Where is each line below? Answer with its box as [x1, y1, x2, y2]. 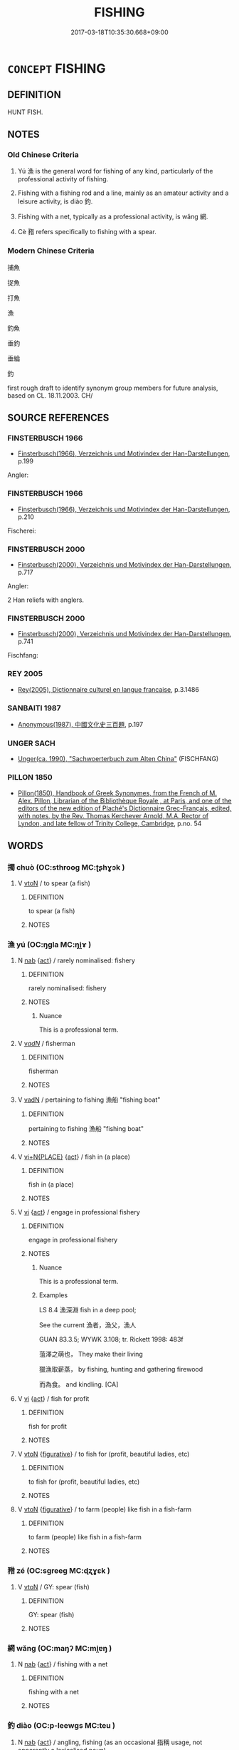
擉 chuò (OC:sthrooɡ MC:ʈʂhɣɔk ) [7, 862, 125, 872]
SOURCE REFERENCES [7, 412, 110, 424]
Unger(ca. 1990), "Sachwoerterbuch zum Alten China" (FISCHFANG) [17, 755, 219, 763]
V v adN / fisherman [17, 1040, 76, 1048]
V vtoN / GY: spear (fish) [17, 1582, 90, 1591]
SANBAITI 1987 [7, 703, 62, 713]
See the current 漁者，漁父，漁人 [38, 1321, 137, 1329]
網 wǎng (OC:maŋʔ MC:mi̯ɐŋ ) [7, 1643, 112, 1653]
